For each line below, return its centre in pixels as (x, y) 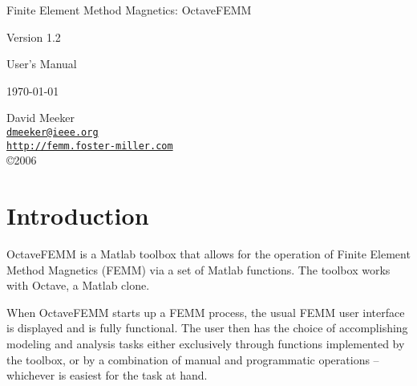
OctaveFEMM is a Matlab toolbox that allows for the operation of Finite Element (208, 254)
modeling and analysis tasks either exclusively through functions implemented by (206, 343)
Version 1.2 (34, 37)
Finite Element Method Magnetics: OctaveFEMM (129, 10)
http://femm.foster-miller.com (90, 146)
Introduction (78, 215)
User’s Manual (42, 64)
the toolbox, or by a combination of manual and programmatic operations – (193, 359)
